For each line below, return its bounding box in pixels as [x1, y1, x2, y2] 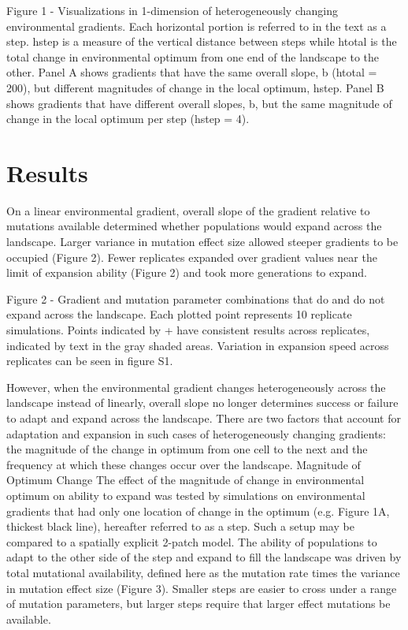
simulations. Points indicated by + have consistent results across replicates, [6, 322, 370, 338]
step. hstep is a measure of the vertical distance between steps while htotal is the [6, 33, 397, 50]
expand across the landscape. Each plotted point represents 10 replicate [6, 306, 352, 322]
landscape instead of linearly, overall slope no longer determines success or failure [6, 394, 399, 411]
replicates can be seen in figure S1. [6, 352, 173, 369]
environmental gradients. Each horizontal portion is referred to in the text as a [6, 17, 387, 34]
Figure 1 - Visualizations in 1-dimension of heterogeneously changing [6, 2, 338, 18]
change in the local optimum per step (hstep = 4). [6, 110, 250, 127]
